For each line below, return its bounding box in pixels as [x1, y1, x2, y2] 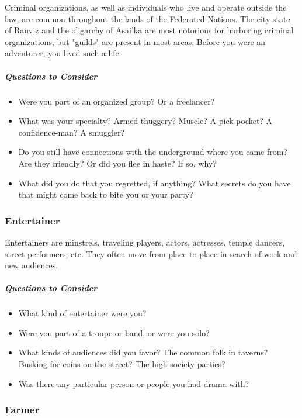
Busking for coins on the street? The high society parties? [18, 358, 225, 370]
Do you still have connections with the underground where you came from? [18, 146, 287, 158]
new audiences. [5, 259, 58, 271]
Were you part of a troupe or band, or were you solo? [18, 326, 210, 338]
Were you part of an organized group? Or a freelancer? [18, 95, 215, 107]
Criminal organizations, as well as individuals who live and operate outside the [5, 1, 287, 13]
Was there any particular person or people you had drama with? [18, 377, 249, 389]
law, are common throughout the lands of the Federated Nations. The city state [5, 12, 290, 25]
